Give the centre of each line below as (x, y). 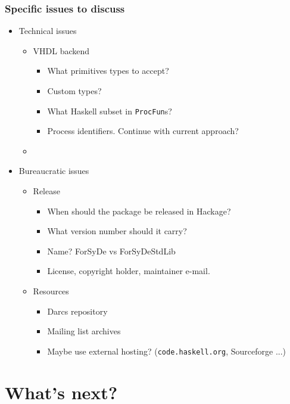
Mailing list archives (84, 331)
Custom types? (74, 91)
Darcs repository (77, 311)
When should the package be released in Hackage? (139, 211)
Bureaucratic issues (54, 171)
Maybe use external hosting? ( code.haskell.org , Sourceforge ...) (167, 351)
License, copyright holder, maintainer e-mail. (129, 271)
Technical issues (48, 31)
